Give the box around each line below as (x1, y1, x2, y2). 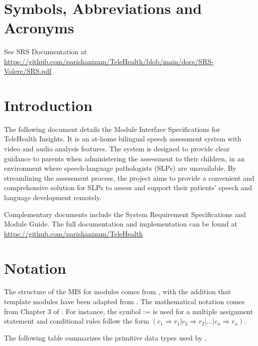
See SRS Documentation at (4, 46, 87, 56)
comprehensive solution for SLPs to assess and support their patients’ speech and (4, 182, 252, 193)
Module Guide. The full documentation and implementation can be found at (4, 219, 238, 229)
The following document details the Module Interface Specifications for (4, 123, 220, 134)
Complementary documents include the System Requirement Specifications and (4, 209, 246, 219)
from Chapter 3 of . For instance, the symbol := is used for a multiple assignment (4, 306, 254, 316)
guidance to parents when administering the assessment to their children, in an (4, 153, 245, 163)
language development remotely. (4, 192, 102, 202)
